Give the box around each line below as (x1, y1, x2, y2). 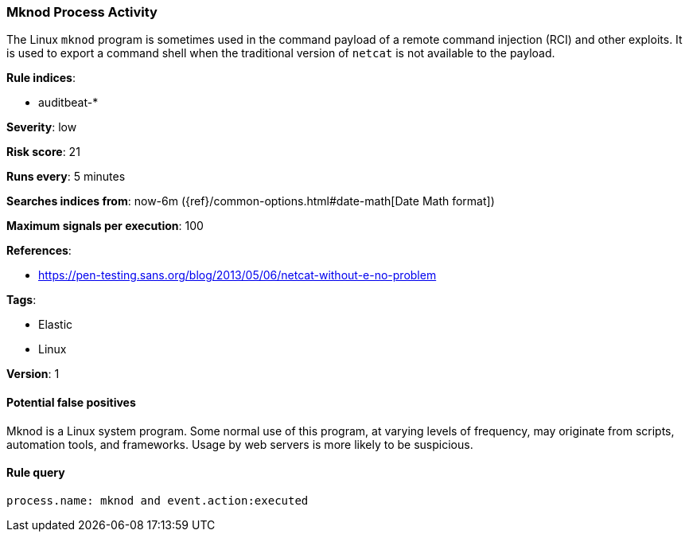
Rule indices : (6, 71, 76, 85)
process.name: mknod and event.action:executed (6, 493, 309, 507)
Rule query (6, 466, 65, 480)
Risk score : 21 (6, 145, 80, 159)
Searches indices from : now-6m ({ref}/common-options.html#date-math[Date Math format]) (6, 194, 495, 209)
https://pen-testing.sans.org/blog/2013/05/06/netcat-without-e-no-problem (38, 268, 437, 283)
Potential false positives (6, 395, 136, 409)
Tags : (6, 293, 37, 307)
